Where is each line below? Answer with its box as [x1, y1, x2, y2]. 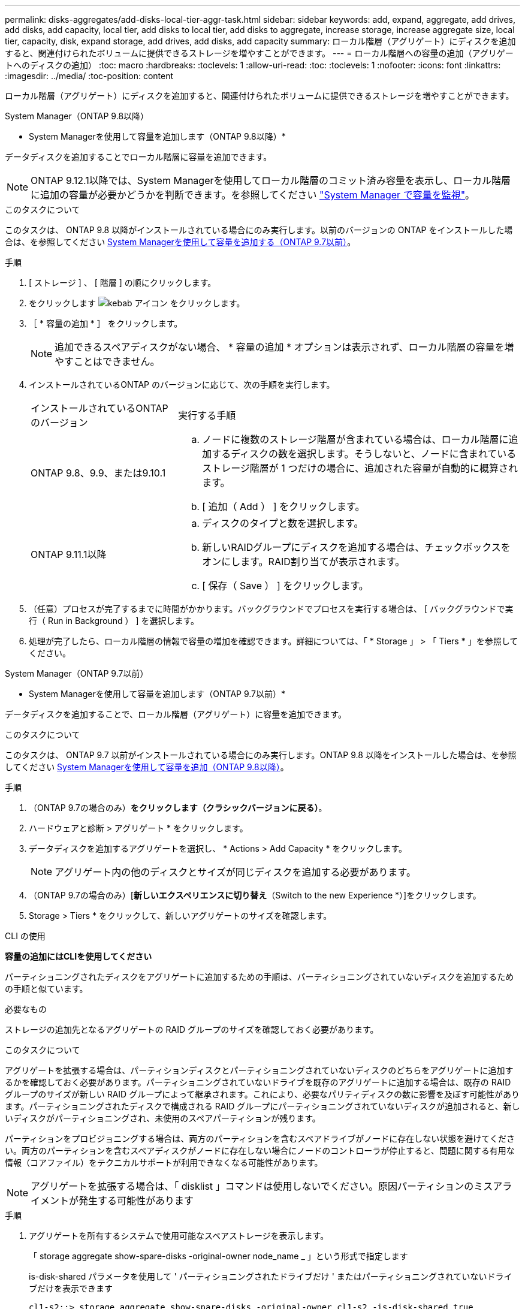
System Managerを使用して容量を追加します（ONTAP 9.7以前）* [29, 689, 286, 699]
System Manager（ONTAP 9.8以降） [5, 111, 149, 121]
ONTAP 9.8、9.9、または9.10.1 [31, 467, 166, 479]
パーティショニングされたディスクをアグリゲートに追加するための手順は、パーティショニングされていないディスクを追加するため [5, 972, 514, 982]
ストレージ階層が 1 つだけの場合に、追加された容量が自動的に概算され [202, 462, 518, 474]
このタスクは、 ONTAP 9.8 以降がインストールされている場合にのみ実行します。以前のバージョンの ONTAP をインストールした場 [5, 225, 513, 235]
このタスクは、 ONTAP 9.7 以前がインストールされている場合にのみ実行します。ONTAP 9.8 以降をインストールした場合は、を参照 [5, 750, 517, 760]
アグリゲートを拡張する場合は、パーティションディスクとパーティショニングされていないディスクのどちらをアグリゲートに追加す [5, 1065, 514, 1075]
